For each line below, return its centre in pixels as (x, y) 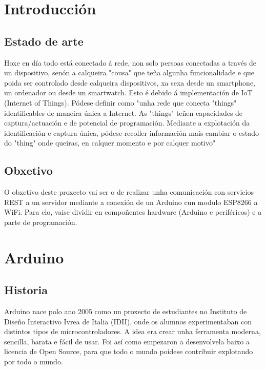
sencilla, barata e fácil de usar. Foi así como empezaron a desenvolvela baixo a (127, 341)
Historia (26, 290)
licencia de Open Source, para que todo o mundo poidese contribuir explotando (129, 351)
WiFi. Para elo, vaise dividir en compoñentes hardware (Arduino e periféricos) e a (133, 212)
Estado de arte (44, 41)
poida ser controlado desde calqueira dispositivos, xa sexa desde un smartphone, (130, 82)
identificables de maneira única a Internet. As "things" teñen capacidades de (124, 112)
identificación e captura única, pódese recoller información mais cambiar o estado (132, 132)
